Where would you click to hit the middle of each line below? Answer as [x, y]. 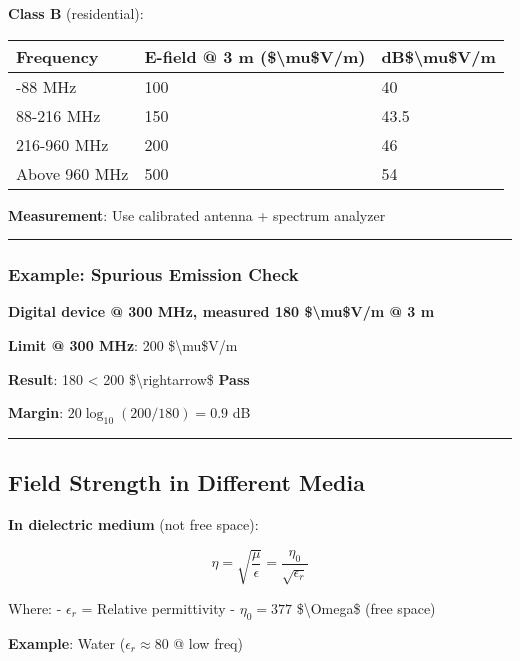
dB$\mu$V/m [438, 56]
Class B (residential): [76, 13]
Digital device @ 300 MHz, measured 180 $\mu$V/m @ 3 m [221, 311]
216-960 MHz [62, 144]
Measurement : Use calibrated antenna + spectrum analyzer [197, 214]
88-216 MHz [58, 115]
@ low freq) [208, 642]
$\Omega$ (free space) [366, 607]
